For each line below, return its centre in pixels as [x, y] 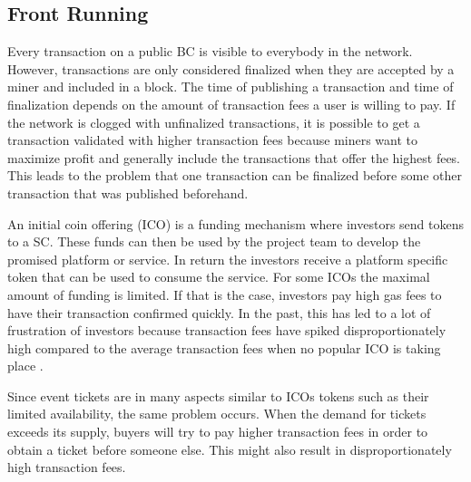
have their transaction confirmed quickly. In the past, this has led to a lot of [219, 312]
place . [25, 366]
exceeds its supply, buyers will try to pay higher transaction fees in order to [218, 432]
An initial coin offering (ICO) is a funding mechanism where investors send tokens [236, 223]
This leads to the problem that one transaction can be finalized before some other [235, 175]
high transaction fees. [67, 467]
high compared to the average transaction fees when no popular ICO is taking [224, 347]
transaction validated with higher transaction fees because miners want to [213, 140]
